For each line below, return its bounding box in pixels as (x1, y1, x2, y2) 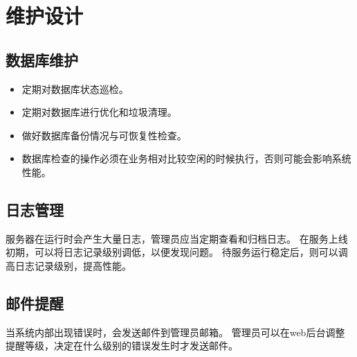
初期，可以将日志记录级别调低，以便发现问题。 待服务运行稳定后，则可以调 (6, 245, 348, 259)
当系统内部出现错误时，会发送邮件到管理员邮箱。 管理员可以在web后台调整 (6, 324, 345, 339)
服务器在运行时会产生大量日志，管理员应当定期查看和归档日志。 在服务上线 (6, 231, 348, 245)
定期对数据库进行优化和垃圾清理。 (21, 105, 177, 119)
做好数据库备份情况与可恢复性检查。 (21, 128, 187, 142)
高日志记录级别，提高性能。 (6, 258, 131, 272)
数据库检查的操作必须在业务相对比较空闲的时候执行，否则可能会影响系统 (21, 151, 351, 166)
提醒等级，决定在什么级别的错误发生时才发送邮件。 (6, 338, 238, 353)
